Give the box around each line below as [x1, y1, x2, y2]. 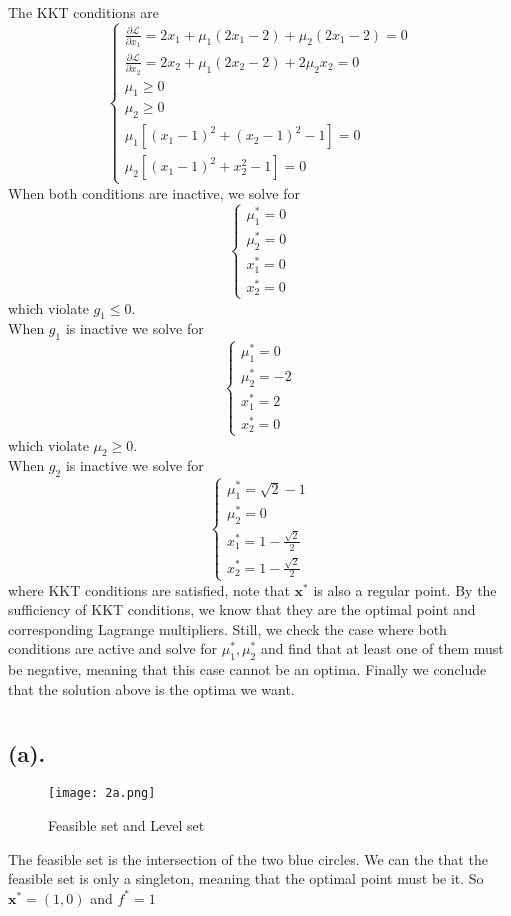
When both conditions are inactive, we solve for [8, 182, 300, 203]
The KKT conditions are [8, 2, 160, 23]
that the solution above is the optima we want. [8, 678, 295, 699]
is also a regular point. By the [313, 579, 497, 600]
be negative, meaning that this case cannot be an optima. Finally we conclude [8, 659, 487, 680]
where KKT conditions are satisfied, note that [8, 579, 290, 600]
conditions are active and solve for [8, 638, 218, 659]
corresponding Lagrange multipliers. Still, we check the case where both [8, 618, 447, 639]
